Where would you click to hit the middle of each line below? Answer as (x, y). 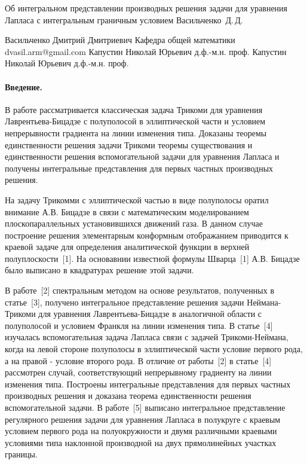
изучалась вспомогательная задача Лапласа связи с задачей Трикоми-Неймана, (147, 337)
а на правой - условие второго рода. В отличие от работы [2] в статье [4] (138, 360)
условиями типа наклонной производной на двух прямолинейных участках (141, 442)
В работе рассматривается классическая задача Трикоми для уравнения (134, 109)
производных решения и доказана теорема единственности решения (128, 396)
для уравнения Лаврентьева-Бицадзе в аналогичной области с (150, 314)
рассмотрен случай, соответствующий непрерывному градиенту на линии (138, 372)
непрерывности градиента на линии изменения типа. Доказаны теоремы (136, 132)
